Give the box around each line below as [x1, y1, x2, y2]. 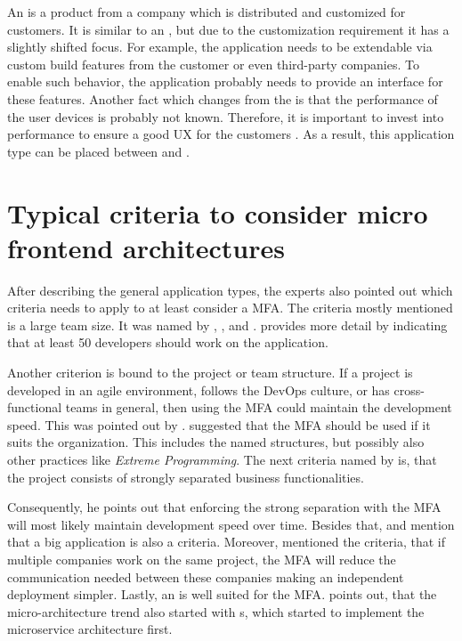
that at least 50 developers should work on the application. [7, 333, 328, 352]
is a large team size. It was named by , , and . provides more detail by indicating [7, 315, 448, 334]
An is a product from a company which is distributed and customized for [7, 3, 406, 20]
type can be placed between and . [7, 142, 190, 160]
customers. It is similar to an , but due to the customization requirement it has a [7, 20, 450, 38]
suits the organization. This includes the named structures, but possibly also [7, 433, 425, 451]
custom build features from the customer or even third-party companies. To [7, 54, 419, 73]
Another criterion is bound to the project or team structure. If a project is [7, 363, 413, 382]
